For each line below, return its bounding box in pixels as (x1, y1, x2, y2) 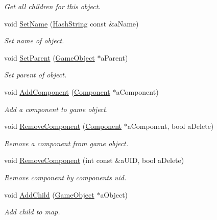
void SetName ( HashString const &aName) (4, 18, 139, 29)
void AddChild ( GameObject (4, 189, 94, 200)
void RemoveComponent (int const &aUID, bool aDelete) (4, 155, 184, 166)
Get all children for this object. (4, 1, 101, 11)
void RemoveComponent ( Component (4, 121, 122, 131)
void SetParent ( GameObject (4, 52, 95, 63)
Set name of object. (4, 35, 64, 46)
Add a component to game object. (4, 103, 108, 114)
